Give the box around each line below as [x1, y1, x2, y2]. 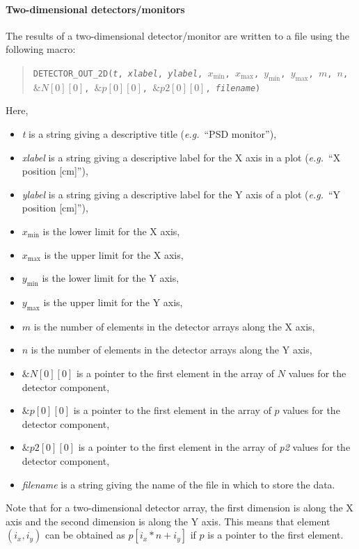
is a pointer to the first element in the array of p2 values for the [78, 440, 351, 454]
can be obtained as [45, 527, 125, 542]
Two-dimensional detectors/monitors [6, 1, 185, 16]
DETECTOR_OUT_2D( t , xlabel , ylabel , [33, 68, 203, 79]
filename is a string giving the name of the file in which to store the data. [22, 477, 335, 491]
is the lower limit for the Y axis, [42, 271, 179, 285]
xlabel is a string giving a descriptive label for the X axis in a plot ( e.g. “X [22, 150, 341, 164]
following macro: [6, 42, 76, 56]
